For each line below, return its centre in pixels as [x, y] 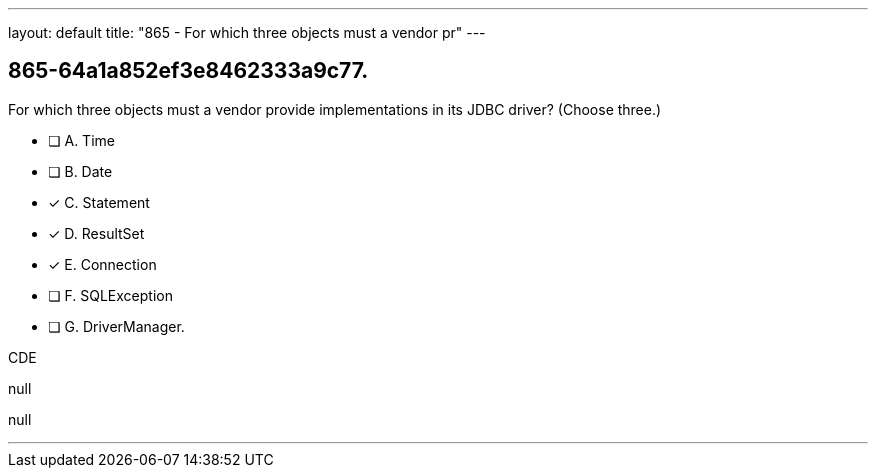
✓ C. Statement [99, 202]
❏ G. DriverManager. [116, 326]
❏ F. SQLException [110, 295]
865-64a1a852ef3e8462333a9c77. [188, 71]
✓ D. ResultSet [96, 233]
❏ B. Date [80, 171]
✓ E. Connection [102, 264]
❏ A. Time [81, 140]
